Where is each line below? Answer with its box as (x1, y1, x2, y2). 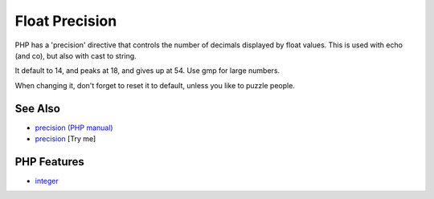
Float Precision (14, 12, 117, 30)
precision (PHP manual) (35, 123, 113, 132)
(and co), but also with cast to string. (14, 51, 137, 60)
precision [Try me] (35, 134, 96, 144)
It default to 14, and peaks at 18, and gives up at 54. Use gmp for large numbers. (14, 66, 280, 75)
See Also (14, 101, 60, 116)
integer (35, 176, 59, 185)
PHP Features (14, 155, 84, 169)
